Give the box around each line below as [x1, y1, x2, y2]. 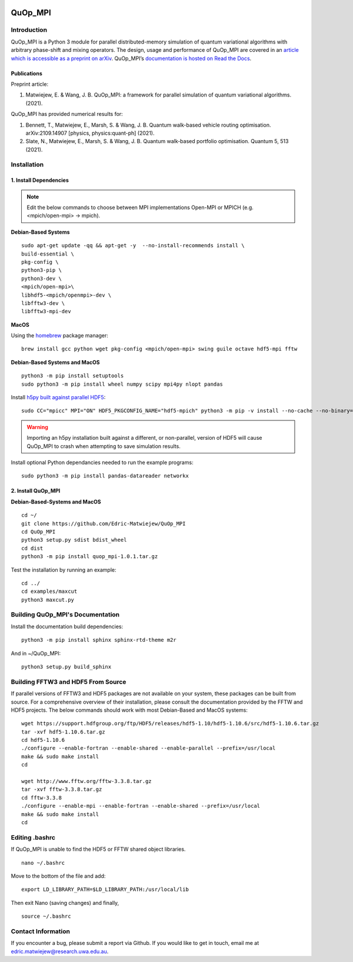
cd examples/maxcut [21, 588, 78, 595]
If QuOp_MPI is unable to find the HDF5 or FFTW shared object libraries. [11, 845, 186, 853]
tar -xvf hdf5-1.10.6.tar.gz [21, 728, 105, 735]
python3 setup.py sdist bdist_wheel [21, 536, 127, 543]
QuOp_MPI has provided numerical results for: [11, 111, 123, 118]
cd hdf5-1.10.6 [21, 737, 65, 744]
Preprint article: [11, 80, 49, 88]
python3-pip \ [21, 267, 62, 274]
